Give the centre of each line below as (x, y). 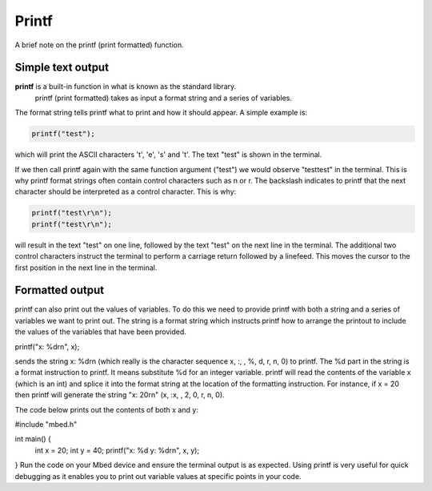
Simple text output (62, 68)
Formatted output (59, 290)
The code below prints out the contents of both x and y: (107, 409)
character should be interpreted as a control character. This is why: (126, 191)
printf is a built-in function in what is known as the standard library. (126, 87)
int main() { (33, 439)
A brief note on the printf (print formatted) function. (99, 45)
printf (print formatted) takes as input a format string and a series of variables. (163, 98)
